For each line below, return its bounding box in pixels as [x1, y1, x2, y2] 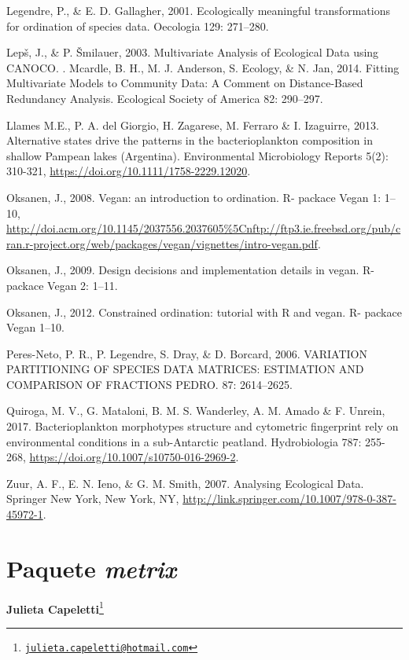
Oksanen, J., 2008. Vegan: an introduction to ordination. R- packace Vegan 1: [6, 189, 381, 205]
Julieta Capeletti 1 [6, 598, 104, 617]
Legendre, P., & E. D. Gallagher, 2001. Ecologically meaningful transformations [6, 2, 390, 18]
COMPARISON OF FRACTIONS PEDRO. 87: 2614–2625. [6, 376, 293, 392]
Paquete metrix [6, 552, 177, 585]
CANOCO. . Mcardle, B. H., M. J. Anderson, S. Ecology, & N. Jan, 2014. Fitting [6, 59, 400, 75]
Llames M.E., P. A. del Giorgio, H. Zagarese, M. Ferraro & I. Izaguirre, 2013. [6, 116, 379, 133]
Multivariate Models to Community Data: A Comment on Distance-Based [6, 75, 363, 91]
